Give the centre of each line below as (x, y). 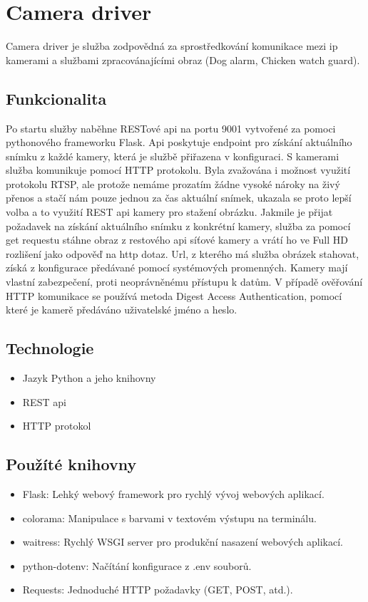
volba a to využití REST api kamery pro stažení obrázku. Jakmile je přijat (169, 212)
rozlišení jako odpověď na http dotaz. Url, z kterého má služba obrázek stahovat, (183, 253)
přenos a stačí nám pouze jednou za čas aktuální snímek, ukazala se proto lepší (179, 198)
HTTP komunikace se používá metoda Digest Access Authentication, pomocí (174, 295)
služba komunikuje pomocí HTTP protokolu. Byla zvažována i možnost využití (178, 170)
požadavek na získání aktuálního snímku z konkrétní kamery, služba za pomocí (178, 225)
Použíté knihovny (71, 464)
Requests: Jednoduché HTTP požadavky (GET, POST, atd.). (158, 590)
